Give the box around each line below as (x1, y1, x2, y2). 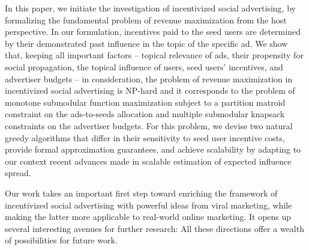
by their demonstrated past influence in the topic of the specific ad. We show (5, 37, 288, 49)
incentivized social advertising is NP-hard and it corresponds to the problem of (5, 84, 295, 97)
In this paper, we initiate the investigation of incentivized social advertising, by (5, 2, 296, 14)
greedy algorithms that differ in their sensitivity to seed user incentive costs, (5, 131, 285, 144)
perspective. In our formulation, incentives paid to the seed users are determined (5, 25, 301, 38)
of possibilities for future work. (5, 234, 118, 246)
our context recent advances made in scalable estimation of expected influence (5, 154, 292, 167)
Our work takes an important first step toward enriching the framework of (5, 186, 278, 199)
